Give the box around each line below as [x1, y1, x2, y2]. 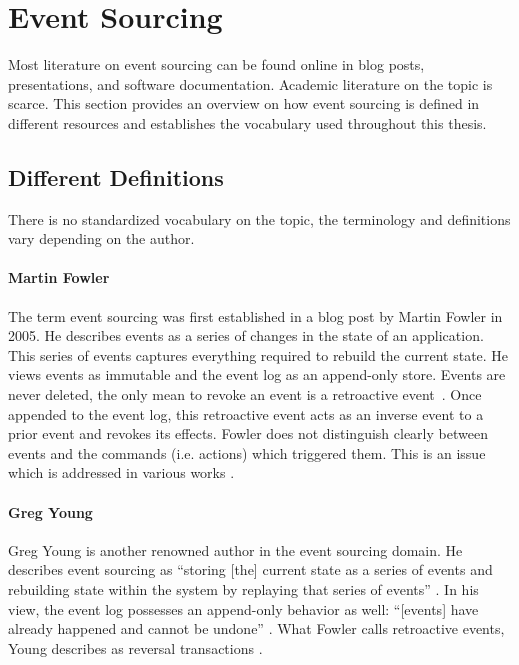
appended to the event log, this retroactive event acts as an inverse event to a [8, 403, 484, 424]
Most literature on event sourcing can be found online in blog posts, [8, 54, 425, 75]
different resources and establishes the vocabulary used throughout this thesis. [8, 112, 487, 133]
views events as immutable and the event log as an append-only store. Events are [8, 364, 506, 385]
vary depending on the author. [8, 228, 195, 249]
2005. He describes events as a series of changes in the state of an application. [8, 325, 484, 346]
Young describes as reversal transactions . [8, 637, 263, 658]
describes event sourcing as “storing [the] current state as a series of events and [8, 559, 493, 580]
